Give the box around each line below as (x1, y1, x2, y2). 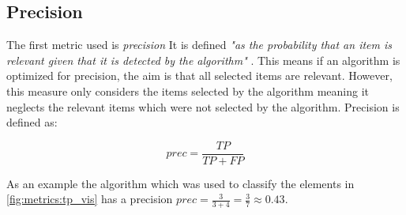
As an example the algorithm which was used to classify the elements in (6, 175, 355, 191)
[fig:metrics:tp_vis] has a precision (6, 190, 173, 207)
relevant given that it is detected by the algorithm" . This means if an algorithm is (6, 51, 400, 68)
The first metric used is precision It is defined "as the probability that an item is (6, 36, 393, 53)
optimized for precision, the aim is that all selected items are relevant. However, (6, 67, 393, 84)
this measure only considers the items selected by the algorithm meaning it (6, 82, 370, 99)
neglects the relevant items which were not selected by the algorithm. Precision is (6, 98, 400, 115)
